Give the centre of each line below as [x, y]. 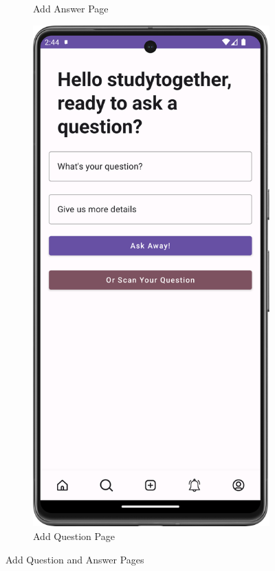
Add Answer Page [71, 8]
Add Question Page [74, 536]
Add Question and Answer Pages [75, 559]
